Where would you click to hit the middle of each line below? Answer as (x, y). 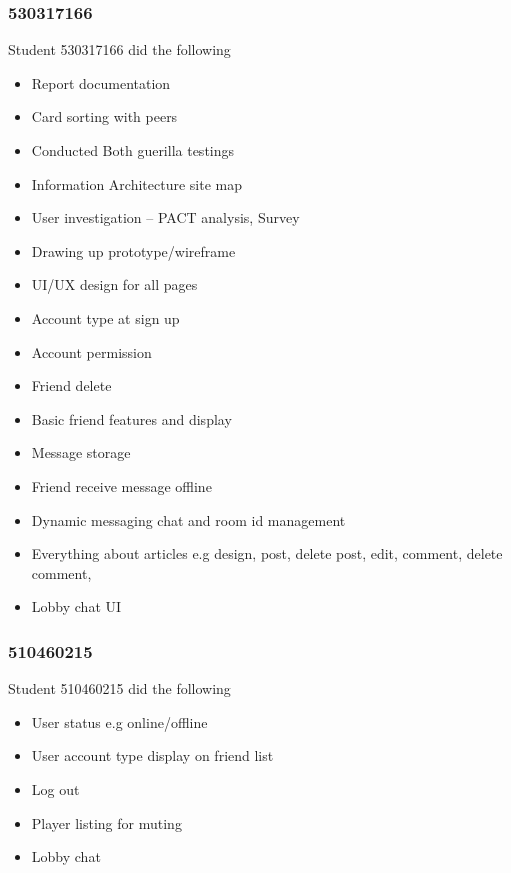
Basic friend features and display (131, 418)
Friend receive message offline (121, 485)
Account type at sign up (105, 317)
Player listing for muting (106, 822)
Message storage (81, 452)
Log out (55, 788)
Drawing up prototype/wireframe (133, 250)
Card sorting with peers (104, 116)
